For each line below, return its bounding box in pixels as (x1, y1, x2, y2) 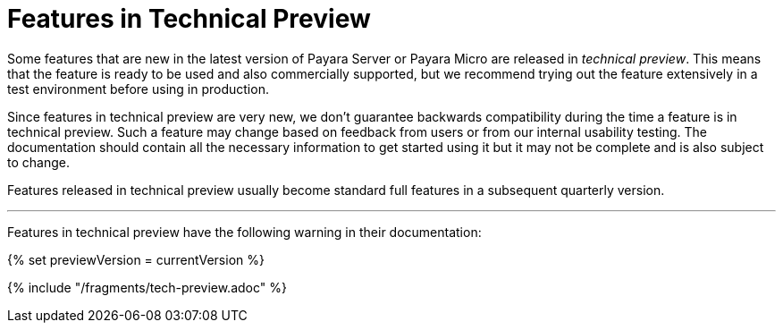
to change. (7, 154, 70, 170)
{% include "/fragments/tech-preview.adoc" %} (7, 279, 287, 295)
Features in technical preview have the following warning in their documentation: (7, 224, 482, 240)
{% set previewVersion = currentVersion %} (7, 251, 265, 267)
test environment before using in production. (7, 80, 269, 97)
